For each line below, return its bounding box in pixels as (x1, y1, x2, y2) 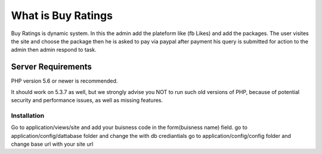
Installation (11, 111, 45, 120)
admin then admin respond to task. (11, 46, 97, 54)
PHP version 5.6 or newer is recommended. (11, 77, 118, 84)
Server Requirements (11, 62, 92, 72)
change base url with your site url (11, 140, 94, 147)
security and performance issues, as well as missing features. (11, 97, 163, 104)
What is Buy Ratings (11, 9, 113, 22)
